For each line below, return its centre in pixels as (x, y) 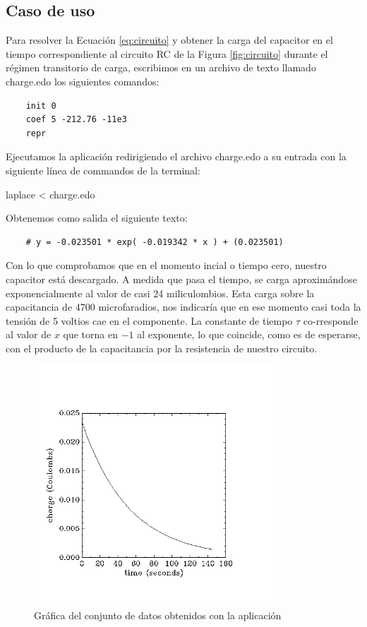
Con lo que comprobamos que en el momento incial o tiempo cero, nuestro (166, 265)
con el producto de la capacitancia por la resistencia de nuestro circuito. (162, 348)
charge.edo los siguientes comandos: (83, 81)
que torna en (90, 334)
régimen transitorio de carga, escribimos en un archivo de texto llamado (161, 67)
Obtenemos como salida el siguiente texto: (97, 218)
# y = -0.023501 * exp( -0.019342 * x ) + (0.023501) (155, 242)
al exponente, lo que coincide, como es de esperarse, (249, 334)
